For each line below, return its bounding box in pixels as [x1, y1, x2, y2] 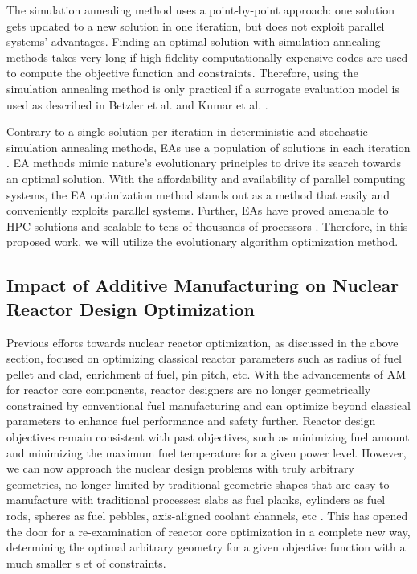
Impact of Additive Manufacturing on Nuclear [6, 273, 399, 297]
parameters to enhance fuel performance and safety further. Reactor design [6, 412, 376, 429]
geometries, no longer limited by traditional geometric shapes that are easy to [6, 475, 390, 492]
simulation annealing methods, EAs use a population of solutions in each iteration [6, 138, 411, 155]
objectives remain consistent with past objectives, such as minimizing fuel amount [6, 428, 410, 445]
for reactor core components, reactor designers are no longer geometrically [6, 381, 371, 398]
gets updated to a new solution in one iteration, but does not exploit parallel [6, 17, 385, 34]
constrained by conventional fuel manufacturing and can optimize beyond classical [6, 396, 411, 413]
